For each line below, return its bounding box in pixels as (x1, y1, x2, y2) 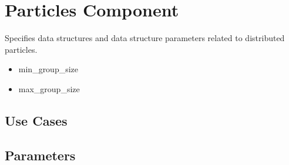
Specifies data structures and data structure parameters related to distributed (5, 32, 285, 44)
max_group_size (18, 82, 80, 95)
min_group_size (18, 63, 79, 75)
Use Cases (5, 111, 68, 129)
